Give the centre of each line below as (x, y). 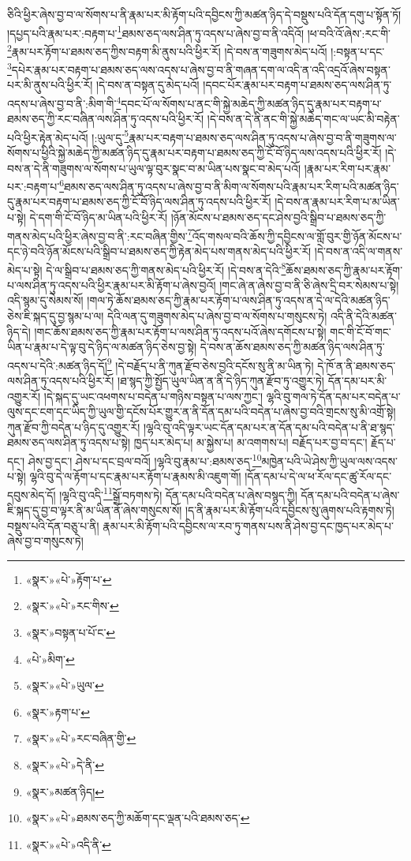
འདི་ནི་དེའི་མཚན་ (364, 315)
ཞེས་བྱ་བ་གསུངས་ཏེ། (45, 541)
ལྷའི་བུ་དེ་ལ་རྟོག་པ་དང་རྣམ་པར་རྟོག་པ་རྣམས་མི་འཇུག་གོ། (135, 476)
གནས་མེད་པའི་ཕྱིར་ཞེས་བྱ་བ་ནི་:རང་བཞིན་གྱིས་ (97, 236)
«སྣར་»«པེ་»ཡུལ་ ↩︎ (65, 685)
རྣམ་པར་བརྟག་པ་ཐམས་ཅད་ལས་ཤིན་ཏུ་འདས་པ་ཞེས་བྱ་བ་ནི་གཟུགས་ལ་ (263, 137)
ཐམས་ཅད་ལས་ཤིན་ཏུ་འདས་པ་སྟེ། (69, 442)
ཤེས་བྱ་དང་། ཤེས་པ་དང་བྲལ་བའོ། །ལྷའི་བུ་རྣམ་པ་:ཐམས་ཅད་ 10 (145, 459)
